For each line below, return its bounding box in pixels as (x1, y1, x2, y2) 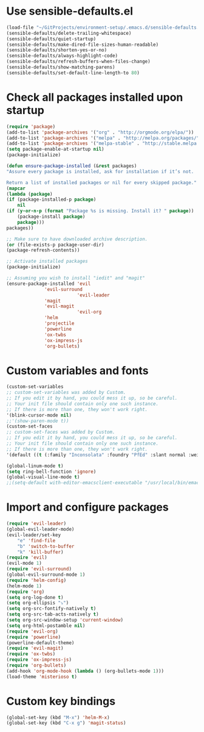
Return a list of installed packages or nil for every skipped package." (6, 179, 197, 185)
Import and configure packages (6, 500, 169, 514)
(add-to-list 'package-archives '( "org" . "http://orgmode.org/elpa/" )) (6, 129, 194, 135)
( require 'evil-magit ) (6, 645, 64, 651)
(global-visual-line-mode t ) (6, 474, 80, 480)
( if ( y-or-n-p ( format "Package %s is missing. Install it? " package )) (6, 208, 194, 214)
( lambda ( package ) (6, 191, 53, 197)
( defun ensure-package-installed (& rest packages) (6, 163, 137, 169)
